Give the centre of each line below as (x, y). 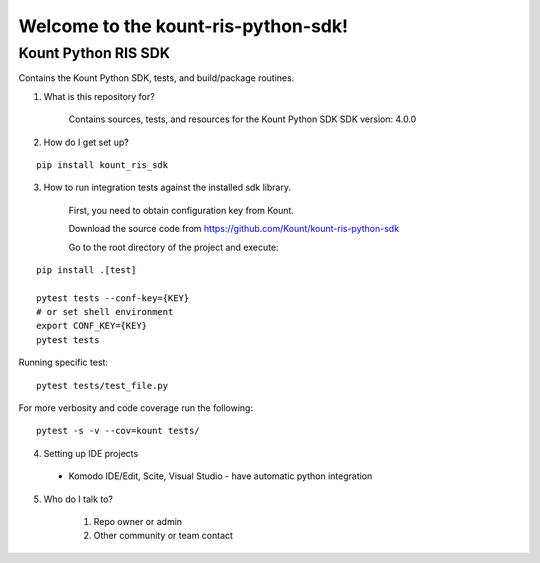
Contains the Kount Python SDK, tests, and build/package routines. (156, 78)
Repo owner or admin (138, 521)
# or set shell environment (105, 312)
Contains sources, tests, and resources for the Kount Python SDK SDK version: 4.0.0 (242, 119)
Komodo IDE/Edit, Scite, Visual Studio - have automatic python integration (220, 476)
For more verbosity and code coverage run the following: (136, 408)
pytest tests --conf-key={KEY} (113, 298)
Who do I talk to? (78, 499)
